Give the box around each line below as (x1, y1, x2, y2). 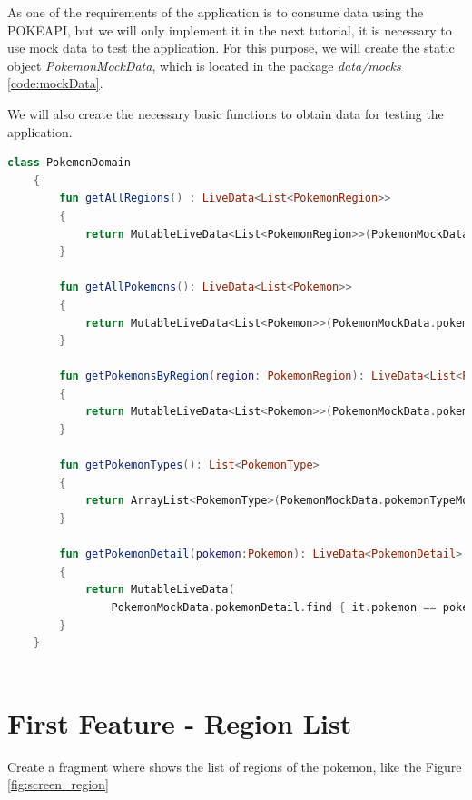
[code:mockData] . (7, 74, 103, 93)
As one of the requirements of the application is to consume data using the (7, 3, 424, 21)
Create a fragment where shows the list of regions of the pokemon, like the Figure (7, 756, 462, 775)
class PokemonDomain (7, 156, 132, 170)
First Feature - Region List (7, 704, 352, 741)
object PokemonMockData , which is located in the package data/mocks (7, 55, 401, 74)
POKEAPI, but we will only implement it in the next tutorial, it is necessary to (7, 20, 452, 39)
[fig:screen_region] (7, 775, 109, 794)
